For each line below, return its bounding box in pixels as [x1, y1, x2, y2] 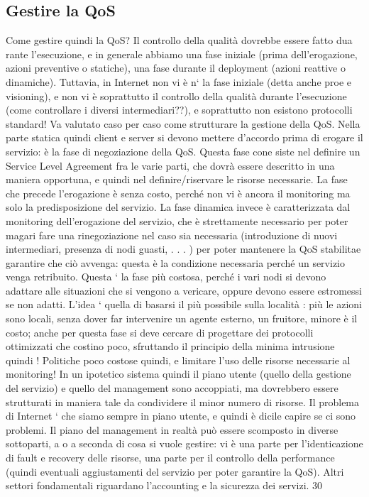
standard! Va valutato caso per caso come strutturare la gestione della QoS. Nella [6, 116, 360, 131]
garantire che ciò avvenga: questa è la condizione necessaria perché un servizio [6, 255, 345, 270]
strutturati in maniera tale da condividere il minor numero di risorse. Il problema [6, 394, 360, 409]
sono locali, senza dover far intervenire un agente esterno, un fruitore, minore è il [6, 311, 358, 326]
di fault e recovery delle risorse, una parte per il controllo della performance [6, 450, 335, 465]
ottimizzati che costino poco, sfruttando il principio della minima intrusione [6, 339, 335, 354]
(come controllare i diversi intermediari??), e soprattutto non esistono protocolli [6, 102, 353, 117]
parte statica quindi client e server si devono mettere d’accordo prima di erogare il [6, 130, 363, 145]
